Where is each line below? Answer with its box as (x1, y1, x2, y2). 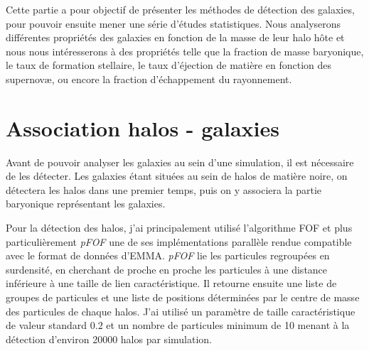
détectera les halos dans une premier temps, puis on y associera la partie (6, 182, 322, 197)
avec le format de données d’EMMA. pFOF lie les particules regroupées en (6, 248, 330, 263)
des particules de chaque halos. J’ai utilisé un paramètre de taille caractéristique (6, 303, 355, 318)
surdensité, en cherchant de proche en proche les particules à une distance (6, 261, 328, 276)
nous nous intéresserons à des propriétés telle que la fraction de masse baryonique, (6, 43, 364, 58)
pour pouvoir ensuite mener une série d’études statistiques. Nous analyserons (6, 16, 341, 31)
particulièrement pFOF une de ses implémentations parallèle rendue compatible (6, 234, 352, 249)
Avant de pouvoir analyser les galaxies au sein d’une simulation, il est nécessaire (6, 154, 354, 169)
